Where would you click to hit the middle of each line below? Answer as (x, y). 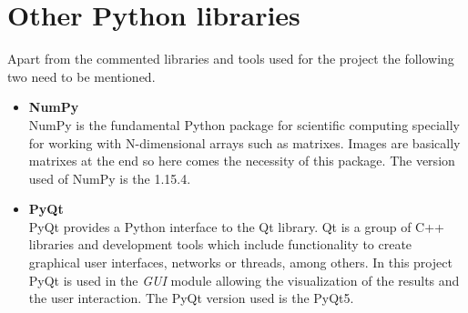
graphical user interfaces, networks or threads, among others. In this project (240, 263)
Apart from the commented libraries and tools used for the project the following (231, 59)
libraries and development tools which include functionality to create (220, 244)
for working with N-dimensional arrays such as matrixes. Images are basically (244, 142)
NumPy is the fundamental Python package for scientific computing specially (244, 124)
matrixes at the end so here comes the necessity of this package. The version (242, 161)
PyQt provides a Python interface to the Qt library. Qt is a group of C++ (236, 226)
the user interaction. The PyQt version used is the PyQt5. (191, 298)
